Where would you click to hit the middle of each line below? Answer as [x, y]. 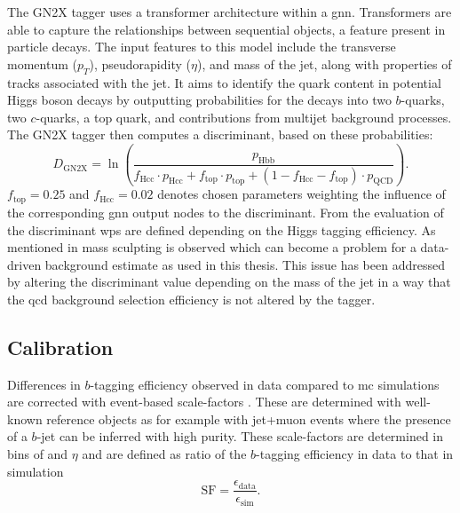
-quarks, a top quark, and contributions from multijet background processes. [244, 117]
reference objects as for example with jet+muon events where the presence [249, 418]
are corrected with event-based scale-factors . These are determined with [204, 402]
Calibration [60, 347]
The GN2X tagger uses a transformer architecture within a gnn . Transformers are [230, 12]
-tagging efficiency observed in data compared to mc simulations [265, 384]
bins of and [38, 454]
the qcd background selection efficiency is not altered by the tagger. [191, 299]
